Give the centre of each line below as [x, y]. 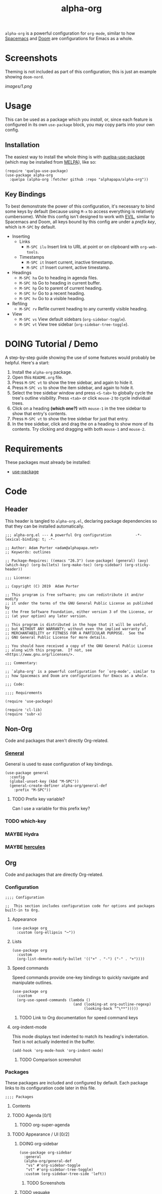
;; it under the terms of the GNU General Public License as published [79, 603]
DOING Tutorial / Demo [52, 344]
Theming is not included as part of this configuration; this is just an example [81, 72]
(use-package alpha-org [29, 175]
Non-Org [19, 729]
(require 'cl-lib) [24, 710]
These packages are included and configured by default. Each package [76, 1082]
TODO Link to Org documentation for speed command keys [79, 1017]
